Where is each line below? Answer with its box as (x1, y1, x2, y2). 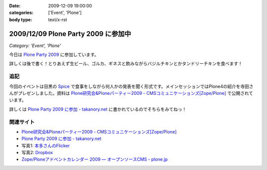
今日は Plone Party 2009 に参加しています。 (9, 52, 99, 58)
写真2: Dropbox (21, 150, 53, 156)
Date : (9, 3, 21, 8)
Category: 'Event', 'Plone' (9, 42, 61, 48)
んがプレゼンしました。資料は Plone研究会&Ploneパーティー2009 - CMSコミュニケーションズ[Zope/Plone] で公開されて (9, 90, 253, 96)
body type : (9, 16, 32, 22)
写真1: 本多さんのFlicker (21, 142, 70, 148)
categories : (9, 10, 34, 16)
